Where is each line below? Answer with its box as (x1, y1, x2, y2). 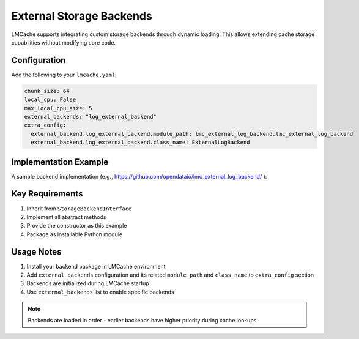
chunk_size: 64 (24, 88, 70, 94)
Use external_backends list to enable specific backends (26, 288, 174, 296)
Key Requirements (11, 188, 83, 199)
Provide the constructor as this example (26, 222, 127, 229)
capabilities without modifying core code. (11, 39, 116, 46)
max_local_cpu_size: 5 (24, 105, 92, 111)
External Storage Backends (11, 9, 152, 23)
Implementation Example (11, 157, 109, 167)
